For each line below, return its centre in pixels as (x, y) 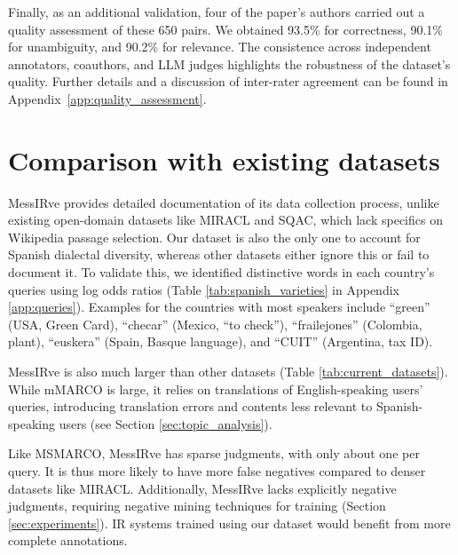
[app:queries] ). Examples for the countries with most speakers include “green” (219, 307)
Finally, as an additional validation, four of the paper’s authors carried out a (217, 12)
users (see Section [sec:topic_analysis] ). (166, 423)
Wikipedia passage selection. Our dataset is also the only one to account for (214, 237)
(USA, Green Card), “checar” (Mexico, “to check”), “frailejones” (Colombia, (215, 324)
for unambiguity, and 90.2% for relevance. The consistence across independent (220, 47)
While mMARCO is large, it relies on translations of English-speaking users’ (216, 388)
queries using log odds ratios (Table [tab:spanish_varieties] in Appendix (204, 289)
